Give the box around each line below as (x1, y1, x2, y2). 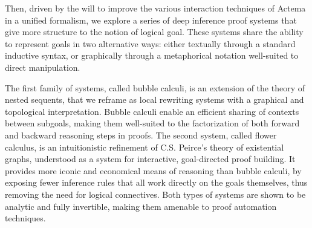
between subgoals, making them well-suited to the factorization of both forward (5, 117, 300, 129)
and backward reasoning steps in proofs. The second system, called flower (5, 128, 277, 141)
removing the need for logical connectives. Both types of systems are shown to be (5, 187, 306, 200)
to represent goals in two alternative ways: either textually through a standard (5, 37, 296, 50)
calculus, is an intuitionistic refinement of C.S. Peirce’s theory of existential (5, 140, 284, 153)
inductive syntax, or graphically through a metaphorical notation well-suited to (5, 49, 299, 62)
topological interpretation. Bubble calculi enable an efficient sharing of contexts (5, 105, 299, 117)
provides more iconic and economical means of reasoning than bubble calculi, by (5, 164, 302, 177)
